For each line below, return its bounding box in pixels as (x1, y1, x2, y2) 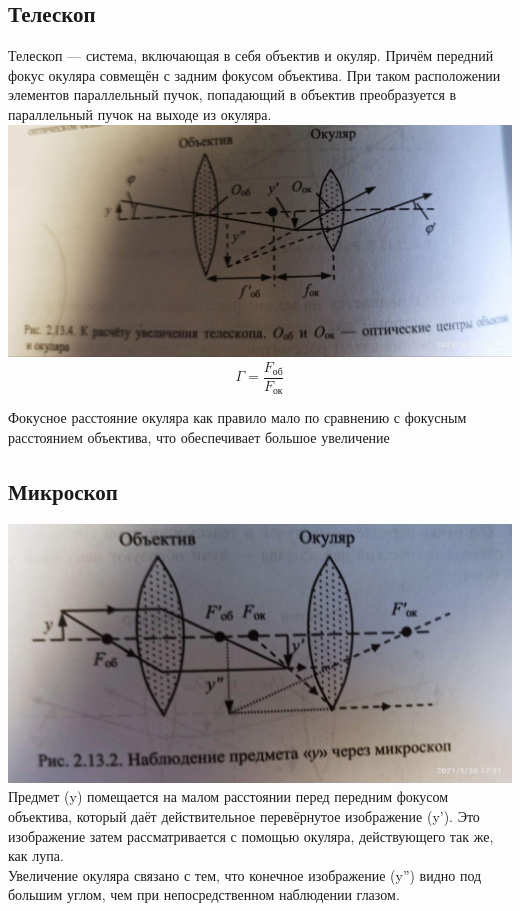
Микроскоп (8, 476, 118, 507)
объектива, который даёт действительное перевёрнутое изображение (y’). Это (8, 805, 480, 826)
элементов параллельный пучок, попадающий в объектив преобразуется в (8, 84, 457, 105)
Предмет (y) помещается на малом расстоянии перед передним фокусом (8, 786, 449, 807)
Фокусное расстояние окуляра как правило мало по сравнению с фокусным (8, 407, 467, 428)
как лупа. (8, 845, 64, 866)
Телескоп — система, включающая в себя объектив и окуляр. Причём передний (8, 45, 494, 66)
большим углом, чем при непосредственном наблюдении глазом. (8, 884, 400, 905)
